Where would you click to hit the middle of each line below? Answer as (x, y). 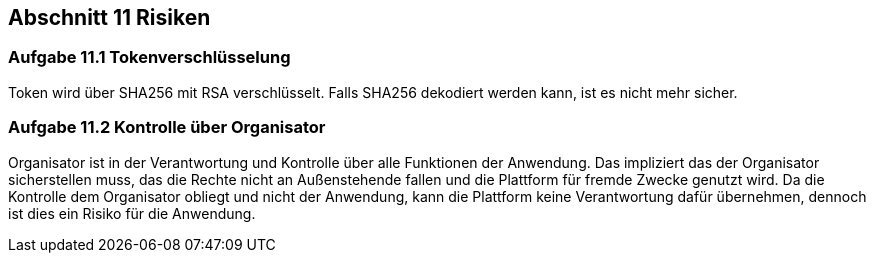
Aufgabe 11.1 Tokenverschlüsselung (149, 57)
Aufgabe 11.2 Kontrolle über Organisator (167, 127)
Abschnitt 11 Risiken (109, 17)
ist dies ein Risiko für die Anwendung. (132, 213)
